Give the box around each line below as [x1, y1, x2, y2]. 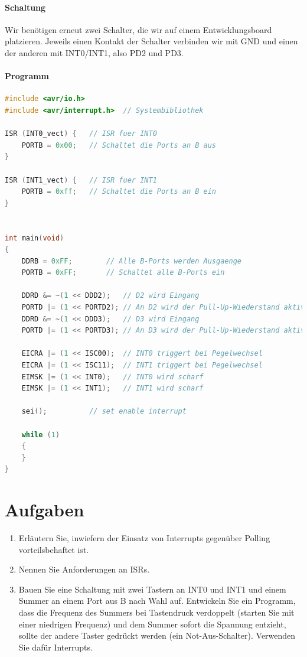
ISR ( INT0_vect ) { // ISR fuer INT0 [5, 129, 157, 138]
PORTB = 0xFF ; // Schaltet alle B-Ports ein [21, 268, 225, 277]
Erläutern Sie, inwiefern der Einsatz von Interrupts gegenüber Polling [18, 532, 270, 544]
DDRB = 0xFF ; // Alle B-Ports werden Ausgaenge [21, 256, 241, 265]
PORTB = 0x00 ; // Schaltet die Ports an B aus [21, 141, 216, 149]
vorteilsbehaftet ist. [18, 543, 89, 555]
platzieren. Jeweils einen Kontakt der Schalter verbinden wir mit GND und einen [5, 35, 298, 47]
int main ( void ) [5, 233, 64, 242]
